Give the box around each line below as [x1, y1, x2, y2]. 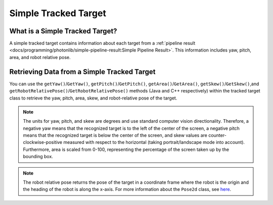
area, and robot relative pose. [9, 54, 71, 60]
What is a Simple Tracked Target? [9, 27, 117, 35]
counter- [208, 132, 227, 138]
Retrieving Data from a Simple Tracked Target [9, 67, 156, 76]
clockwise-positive [23, 139, 63, 145]
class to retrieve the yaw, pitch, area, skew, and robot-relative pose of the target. [9, 95, 177, 101]
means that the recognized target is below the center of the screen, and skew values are [23, 132, 207, 138]
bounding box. [23, 153, 53, 160]
